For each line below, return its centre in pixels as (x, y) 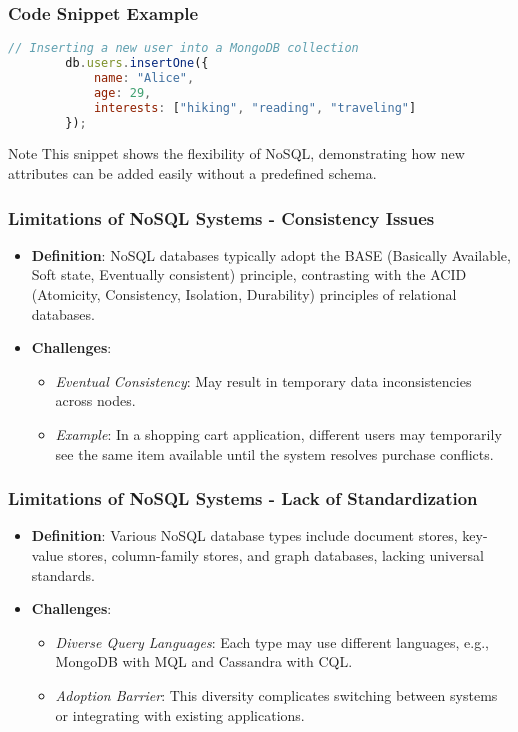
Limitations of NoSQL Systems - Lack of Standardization (243, 498)
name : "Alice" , (144, 77)
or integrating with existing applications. (180, 714)
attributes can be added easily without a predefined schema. (192, 173)
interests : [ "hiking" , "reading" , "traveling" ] (255, 107)
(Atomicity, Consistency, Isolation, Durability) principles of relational (244, 294)
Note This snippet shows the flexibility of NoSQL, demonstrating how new (236, 153)
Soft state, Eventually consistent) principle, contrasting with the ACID (249, 274)
